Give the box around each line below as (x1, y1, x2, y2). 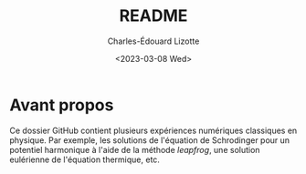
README (119, 5, 188, 26)
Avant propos (9, 95, 114, 115)
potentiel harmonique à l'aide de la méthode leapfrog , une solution (9, 144, 260, 155)
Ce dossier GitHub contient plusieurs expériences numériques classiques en (9, 125, 298, 136)
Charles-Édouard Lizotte (107, 36, 200, 46)
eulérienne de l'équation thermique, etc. (9, 154, 160, 165)
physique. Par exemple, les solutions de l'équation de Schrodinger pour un (9, 134, 290, 146)
